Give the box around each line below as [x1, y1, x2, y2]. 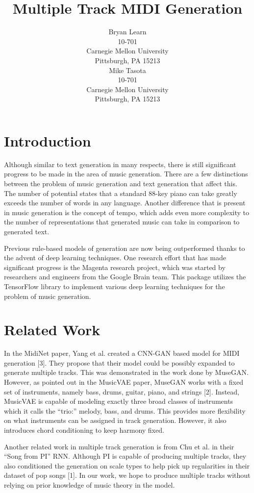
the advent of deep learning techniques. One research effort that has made [4, 252, 227, 263]
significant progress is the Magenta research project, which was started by [4, 262, 226, 272]
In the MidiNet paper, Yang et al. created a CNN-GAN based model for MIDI [4, 348, 240, 358]
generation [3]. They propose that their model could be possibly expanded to [4, 357, 235, 368]
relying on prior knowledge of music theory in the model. [4, 479, 175, 490]
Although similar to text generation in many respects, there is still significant [4, 159, 236, 169]
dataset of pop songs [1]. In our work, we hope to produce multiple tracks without [4, 470, 251, 480]
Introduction [4, 130, 91, 150]
